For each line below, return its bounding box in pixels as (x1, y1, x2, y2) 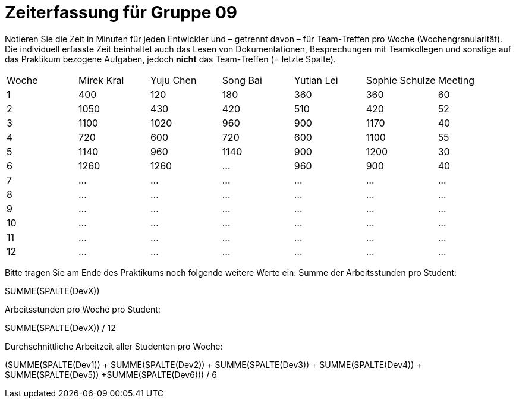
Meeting (438, 74, 475, 86)
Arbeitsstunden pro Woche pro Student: (5, 304, 161, 314)
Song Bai (222, 74, 262, 86)
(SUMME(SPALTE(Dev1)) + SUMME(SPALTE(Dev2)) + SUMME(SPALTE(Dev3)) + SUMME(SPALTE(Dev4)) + (5, 359, 422, 370)
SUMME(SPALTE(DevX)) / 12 (5, 322, 116, 333)
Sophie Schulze (366, 74, 436, 86)
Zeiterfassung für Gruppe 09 (5, 2, 238, 23)
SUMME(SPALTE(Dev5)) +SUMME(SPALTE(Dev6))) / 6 (5, 369, 217, 380)
